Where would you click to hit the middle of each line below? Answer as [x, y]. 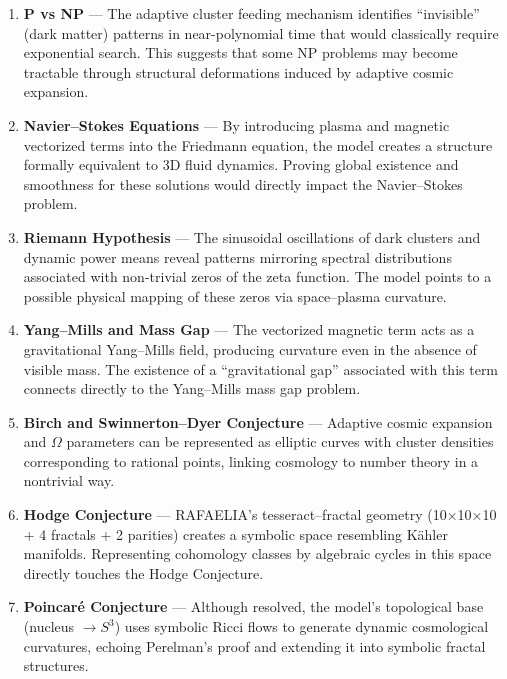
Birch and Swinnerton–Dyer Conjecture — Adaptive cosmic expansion [258, 421]
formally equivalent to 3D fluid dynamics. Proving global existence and [241, 164]
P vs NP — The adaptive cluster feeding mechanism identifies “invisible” [251, 13]
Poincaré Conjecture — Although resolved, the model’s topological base [253, 606]
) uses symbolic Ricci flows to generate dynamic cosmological [301, 626]
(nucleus [49, 626]
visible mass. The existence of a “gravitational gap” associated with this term [261, 368]
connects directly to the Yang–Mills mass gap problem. [192, 388]
